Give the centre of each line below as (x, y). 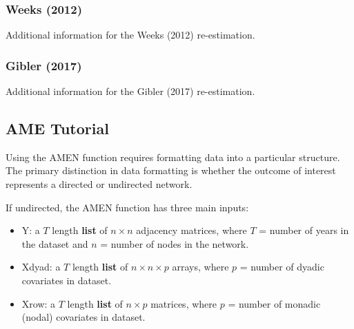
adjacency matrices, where (191, 230)
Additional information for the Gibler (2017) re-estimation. (130, 91)
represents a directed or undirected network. (99, 184)
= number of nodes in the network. (175, 243)
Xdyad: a (41, 267)
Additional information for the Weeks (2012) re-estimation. (130, 35)
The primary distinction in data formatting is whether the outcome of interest (171, 170)
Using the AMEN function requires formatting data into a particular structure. (173, 157)
